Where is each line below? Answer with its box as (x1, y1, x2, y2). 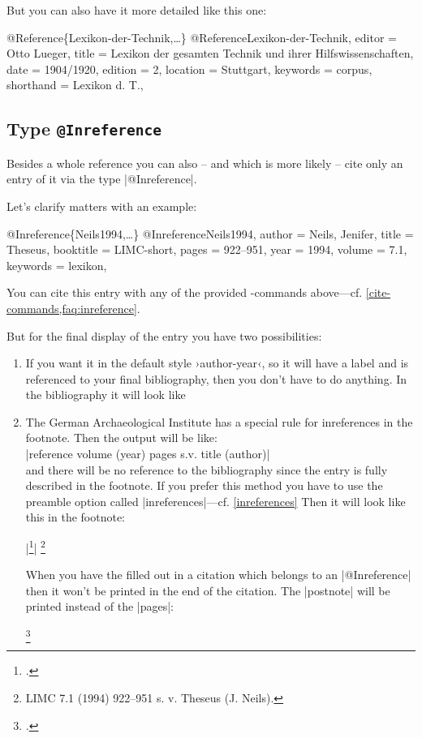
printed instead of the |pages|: (25, 598, 174, 615)
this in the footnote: (25, 508, 126, 526)
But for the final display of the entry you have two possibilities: (6, 327, 322, 344)
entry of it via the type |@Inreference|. (6, 170, 197, 187)
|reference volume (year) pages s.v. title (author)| (25, 445, 270, 462)
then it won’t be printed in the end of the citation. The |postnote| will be (25, 581, 390, 599)
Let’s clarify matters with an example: (6, 197, 197, 214)
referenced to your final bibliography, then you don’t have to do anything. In (25, 370, 407, 387)
